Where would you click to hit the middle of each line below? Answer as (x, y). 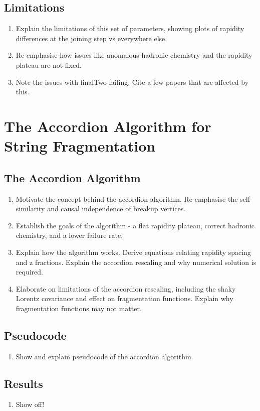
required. (29, 272)
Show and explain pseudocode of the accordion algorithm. (104, 356)
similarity (30, 209)
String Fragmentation (80, 146)
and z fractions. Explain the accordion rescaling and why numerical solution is (136, 262)
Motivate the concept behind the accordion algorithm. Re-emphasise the (127, 198)
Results (24, 383)
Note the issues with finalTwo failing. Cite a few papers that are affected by (132, 82)
